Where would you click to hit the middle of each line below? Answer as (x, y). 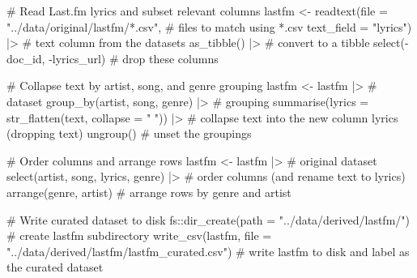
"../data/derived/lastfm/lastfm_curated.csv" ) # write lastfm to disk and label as (208, 251)
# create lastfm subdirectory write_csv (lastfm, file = (139, 235)
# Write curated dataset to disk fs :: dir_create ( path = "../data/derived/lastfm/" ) (208, 219)
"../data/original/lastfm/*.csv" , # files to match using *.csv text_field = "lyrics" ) (209, 26)
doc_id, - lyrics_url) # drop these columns (113, 58)
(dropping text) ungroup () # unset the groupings (129, 133)
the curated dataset (55, 267)
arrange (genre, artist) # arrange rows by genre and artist (149, 192)
